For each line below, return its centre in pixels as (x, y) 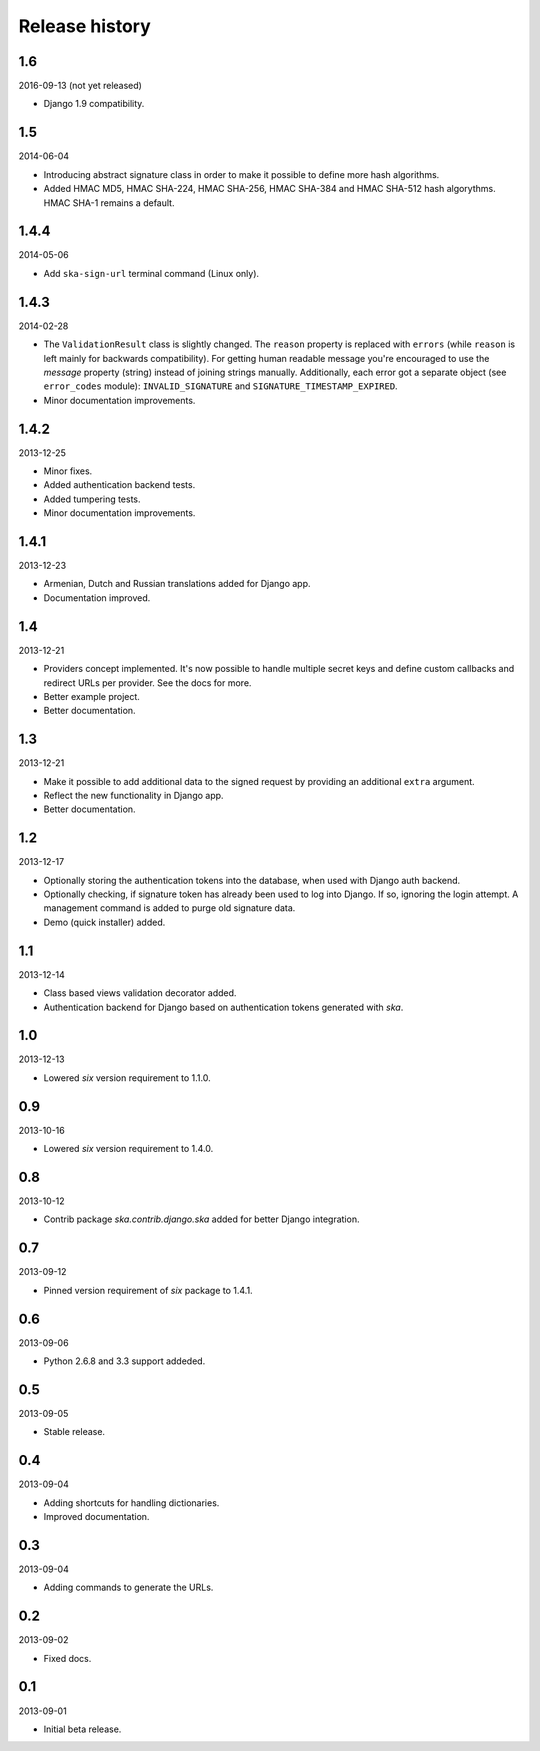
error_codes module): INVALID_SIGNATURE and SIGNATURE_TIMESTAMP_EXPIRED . (221, 386)
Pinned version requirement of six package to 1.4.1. (148, 1290)
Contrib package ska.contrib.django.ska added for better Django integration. (201, 1219)
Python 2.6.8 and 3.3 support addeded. (124, 1361)
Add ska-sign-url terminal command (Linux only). (151, 273)
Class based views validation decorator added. (140, 993)
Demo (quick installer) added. (104, 922)
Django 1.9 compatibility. (94, 104)
